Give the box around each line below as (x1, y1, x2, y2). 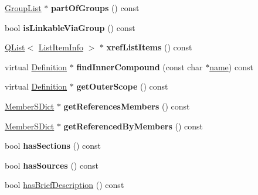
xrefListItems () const (106, 41, 192, 53)
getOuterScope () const (76, 80, 168, 93)
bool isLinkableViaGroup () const (5, 21, 135, 33)
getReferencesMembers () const (63, 100, 190, 112)
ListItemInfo (38, 41, 83, 53)
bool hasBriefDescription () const (5, 179, 124, 191)
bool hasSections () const (5, 139, 101, 152)
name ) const (209, 60, 253, 73)
